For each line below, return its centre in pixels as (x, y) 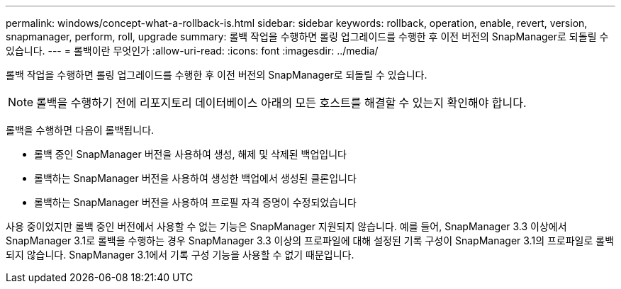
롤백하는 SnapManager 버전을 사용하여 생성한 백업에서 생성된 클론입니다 (195, 178)
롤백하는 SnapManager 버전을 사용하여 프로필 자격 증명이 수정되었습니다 (195, 202)
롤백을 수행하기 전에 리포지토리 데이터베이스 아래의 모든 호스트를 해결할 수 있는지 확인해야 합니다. (281, 103)
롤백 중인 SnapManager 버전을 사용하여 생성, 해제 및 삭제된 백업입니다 (190, 154)
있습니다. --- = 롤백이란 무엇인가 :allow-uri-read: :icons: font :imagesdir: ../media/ (192, 51)
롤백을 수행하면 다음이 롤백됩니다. (80, 130)
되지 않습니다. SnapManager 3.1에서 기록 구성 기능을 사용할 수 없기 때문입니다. (180, 255)
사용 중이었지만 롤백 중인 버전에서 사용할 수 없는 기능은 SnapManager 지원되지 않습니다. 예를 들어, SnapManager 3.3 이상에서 (286, 226)
